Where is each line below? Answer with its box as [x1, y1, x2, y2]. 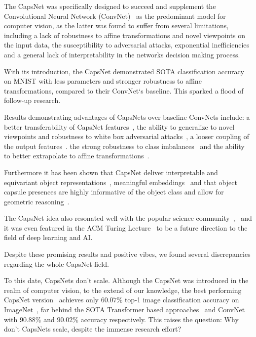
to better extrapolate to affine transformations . [4, 150, 149, 161]
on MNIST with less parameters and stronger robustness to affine [4, 76, 202, 86]
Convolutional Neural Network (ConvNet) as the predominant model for [4, 10, 226, 21]
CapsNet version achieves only [4, 294, 99, 305]
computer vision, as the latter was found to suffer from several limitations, [4, 20, 229, 31]
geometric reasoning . [4, 196, 70, 206]
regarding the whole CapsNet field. [4, 258, 109, 269]
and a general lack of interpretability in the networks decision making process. [4, 49, 240, 59]
